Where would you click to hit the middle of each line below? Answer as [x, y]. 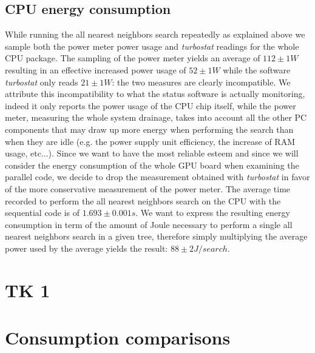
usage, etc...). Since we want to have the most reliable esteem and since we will [152, 153]
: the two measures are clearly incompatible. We [201, 82]
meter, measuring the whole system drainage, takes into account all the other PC [156, 117]
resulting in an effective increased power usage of [96, 69]
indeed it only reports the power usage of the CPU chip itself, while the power [151, 105]
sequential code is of [42, 213]
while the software [257, 69]
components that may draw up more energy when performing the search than [149, 129]
